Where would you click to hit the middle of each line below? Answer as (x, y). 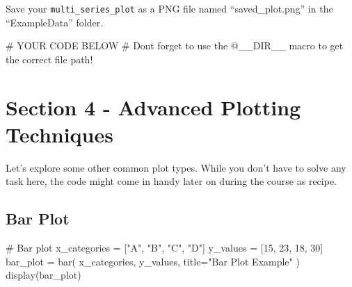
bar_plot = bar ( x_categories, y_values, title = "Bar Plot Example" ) (153, 261)
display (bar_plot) (43, 275)
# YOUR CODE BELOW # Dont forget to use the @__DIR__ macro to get (175, 46)
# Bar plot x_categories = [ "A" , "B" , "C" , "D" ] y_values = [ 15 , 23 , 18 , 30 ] (165, 248)
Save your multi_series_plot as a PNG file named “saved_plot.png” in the (169, 8)
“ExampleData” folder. (55, 22)
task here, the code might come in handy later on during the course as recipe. (171, 181)
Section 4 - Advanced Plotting (153, 107)
